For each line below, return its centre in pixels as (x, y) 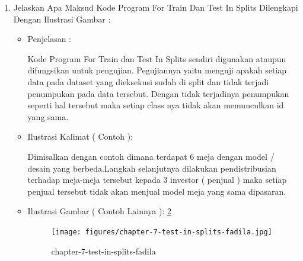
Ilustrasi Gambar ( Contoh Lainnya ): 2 (100, 211)
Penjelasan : (49, 39)
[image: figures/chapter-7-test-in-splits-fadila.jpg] (162, 232)
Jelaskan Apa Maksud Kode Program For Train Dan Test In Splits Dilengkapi (156, 7)
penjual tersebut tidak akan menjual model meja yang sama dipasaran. (157, 191)
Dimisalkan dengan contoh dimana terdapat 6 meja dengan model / (151, 156)
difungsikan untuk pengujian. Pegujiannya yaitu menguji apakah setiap (157, 70)
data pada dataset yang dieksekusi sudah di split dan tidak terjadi (148, 81)
